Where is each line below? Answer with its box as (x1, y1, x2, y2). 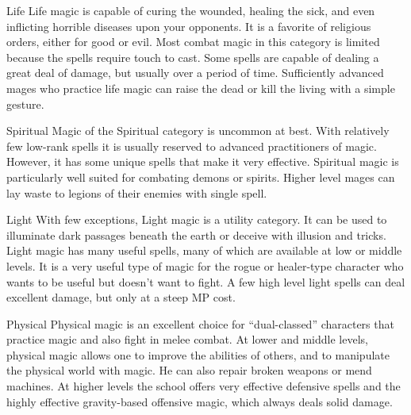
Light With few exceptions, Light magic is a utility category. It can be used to (6, 211, 387, 228)
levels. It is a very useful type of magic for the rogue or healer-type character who (6, 257, 404, 274)
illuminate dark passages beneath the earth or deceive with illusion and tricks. (6, 226, 386, 243)
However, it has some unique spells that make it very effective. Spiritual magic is (6, 153, 399, 170)
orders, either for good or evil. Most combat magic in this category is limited (6, 33, 380, 50)
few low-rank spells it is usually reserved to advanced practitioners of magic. (6, 137, 377, 154)
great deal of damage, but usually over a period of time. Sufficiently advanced (6, 64, 384, 81)
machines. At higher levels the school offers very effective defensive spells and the (6, 378, 401, 394)
